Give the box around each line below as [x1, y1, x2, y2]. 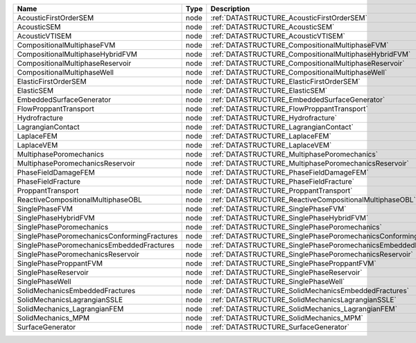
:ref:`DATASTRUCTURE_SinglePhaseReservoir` [210, 267, 363, 277]
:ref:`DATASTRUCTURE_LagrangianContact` [210, 122, 354, 132]
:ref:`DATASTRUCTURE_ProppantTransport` [210, 186, 353, 195]
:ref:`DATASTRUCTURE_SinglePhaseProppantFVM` [210, 258, 377, 268]
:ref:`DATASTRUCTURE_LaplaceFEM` [210, 132, 332, 141]
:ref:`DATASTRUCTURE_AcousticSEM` [210, 22, 335, 31]
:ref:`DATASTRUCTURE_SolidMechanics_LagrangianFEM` [210, 304, 398, 313]
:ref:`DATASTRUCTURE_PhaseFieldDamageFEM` [210, 168, 369, 177]
